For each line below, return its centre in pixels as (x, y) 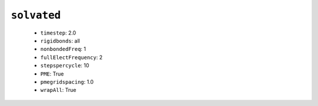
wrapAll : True (58, 90)
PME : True (52, 74)
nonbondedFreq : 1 (63, 49)
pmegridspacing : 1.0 (67, 81)
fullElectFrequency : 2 (72, 57)
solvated (36, 15)
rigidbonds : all (60, 40)
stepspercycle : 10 (65, 66)
